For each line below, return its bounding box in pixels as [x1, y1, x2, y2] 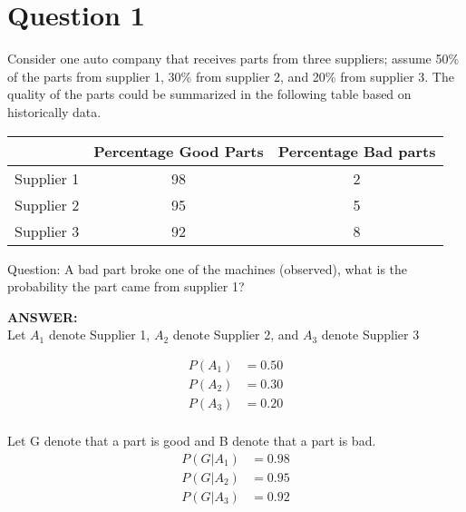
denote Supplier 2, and [172, 325, 299, 344]
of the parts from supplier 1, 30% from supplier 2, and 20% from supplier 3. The [7, 66, 454, 85]
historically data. [7, 102, 102, 121]
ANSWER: [7, 307, 78, 326]
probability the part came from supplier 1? [7, 277, 245, 296]
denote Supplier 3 [321, 325, 420, 344]
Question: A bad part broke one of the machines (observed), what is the [7, 259, 408, 278]
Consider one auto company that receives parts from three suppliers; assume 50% [7, 49, 460, 68]
